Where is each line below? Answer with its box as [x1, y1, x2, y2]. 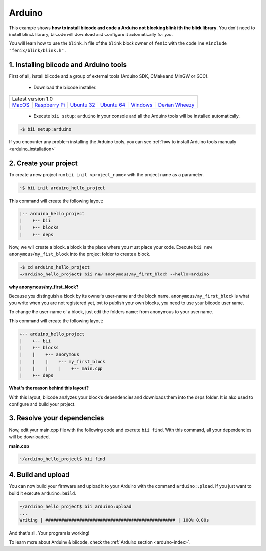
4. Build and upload [9, 471, 70, 479]
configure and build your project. [9, 401, 76, 407]
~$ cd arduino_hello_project [19, 264, 90, 270]
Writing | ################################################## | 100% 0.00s [19, 517, 209, 523]
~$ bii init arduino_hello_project [19, 185, 105, 191]
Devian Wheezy [158, 102, 195, 108]
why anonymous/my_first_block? [9, 284, 79, 290]
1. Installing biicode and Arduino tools [9, 60, 127, 69]
